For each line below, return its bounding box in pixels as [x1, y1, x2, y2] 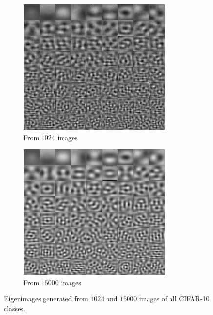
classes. [4, 303, 25, 313]
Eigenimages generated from [4, 293, 88, 304]
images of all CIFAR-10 [139, 293, 210, 304]
